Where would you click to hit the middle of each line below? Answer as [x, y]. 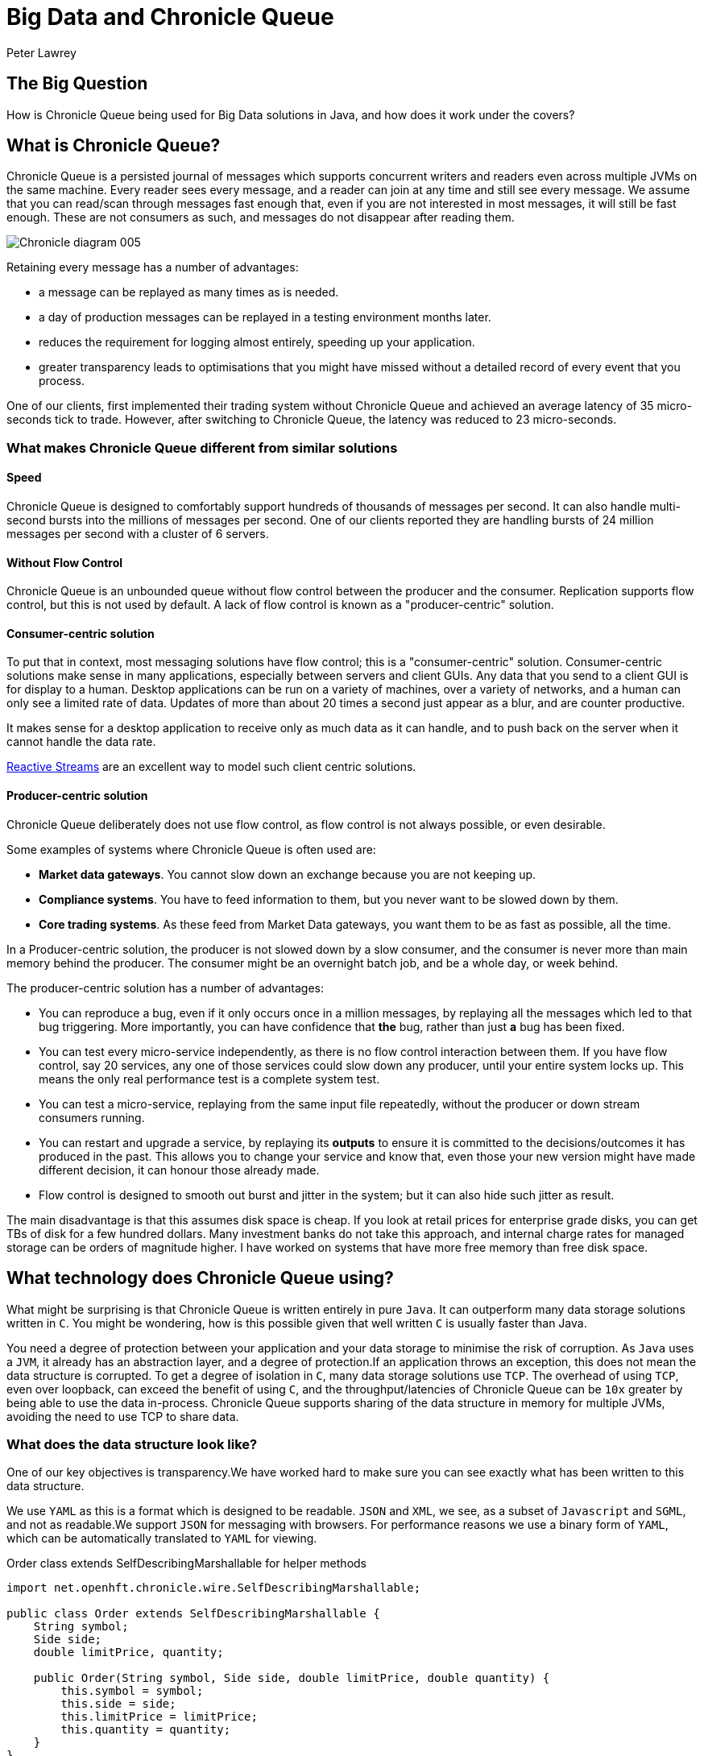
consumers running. [92, 1117]
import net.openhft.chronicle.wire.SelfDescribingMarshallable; [214, 1588]
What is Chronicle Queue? [114, 146]
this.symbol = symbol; [132, 1691]
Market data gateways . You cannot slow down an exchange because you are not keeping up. [288, 874]
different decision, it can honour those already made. [179, 1170]
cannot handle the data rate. [81, 742]
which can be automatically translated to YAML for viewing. [162, 1539]
